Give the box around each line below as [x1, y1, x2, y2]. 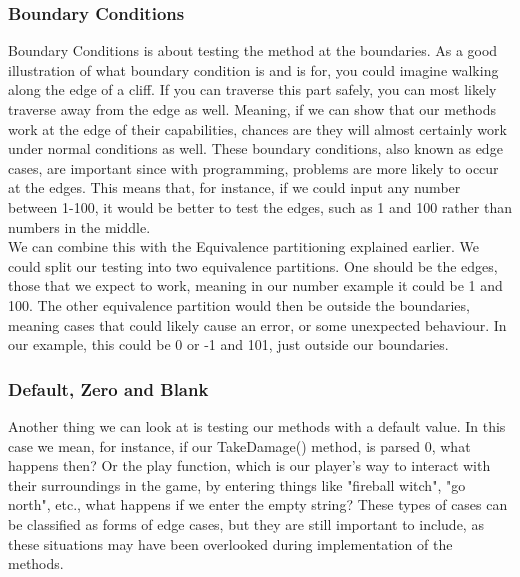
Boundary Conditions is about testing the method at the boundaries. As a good [8, 40, 498, 61]
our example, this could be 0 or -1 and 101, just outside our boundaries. [8, 334, 449, 355]
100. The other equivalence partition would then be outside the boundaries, [8, 294, 470, 315]
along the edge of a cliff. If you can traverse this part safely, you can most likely [8, 79, 497, 100]
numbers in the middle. [8, 216, 151, 237]
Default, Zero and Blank [8, 376, 209, 401]
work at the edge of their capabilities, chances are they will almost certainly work [8, 118, 507, 139]
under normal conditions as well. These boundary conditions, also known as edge [8, 138, 503, 159]
